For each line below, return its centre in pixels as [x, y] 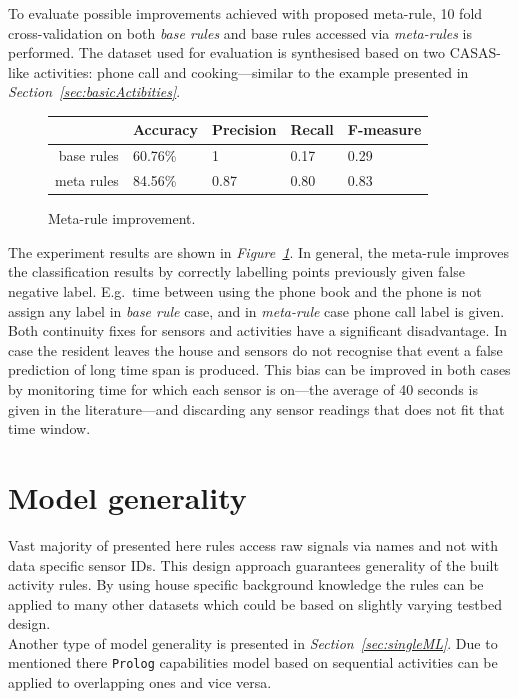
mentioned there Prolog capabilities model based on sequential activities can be [253, 662]
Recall [312, 129]
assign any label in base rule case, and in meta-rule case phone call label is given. [256, 310]
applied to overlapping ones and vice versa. [140, 682]
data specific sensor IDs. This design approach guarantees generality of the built [253, 564]
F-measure [384, 129]
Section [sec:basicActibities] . [94, 91]
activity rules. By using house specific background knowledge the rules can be [246, 584]
